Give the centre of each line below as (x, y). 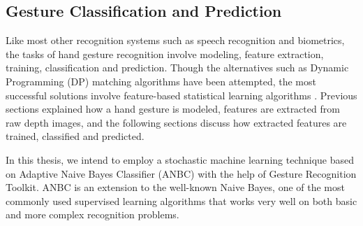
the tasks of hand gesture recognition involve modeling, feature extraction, (165, 54)
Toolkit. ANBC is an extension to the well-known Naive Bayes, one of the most (175, 187)
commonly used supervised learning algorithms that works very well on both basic (181, 200)
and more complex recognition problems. (92, 214)
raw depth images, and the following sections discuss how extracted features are (176, 122)
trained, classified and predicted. (75, 136)
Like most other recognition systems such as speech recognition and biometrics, (175, 40)
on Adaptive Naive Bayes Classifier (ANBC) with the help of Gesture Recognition (181, 173)
